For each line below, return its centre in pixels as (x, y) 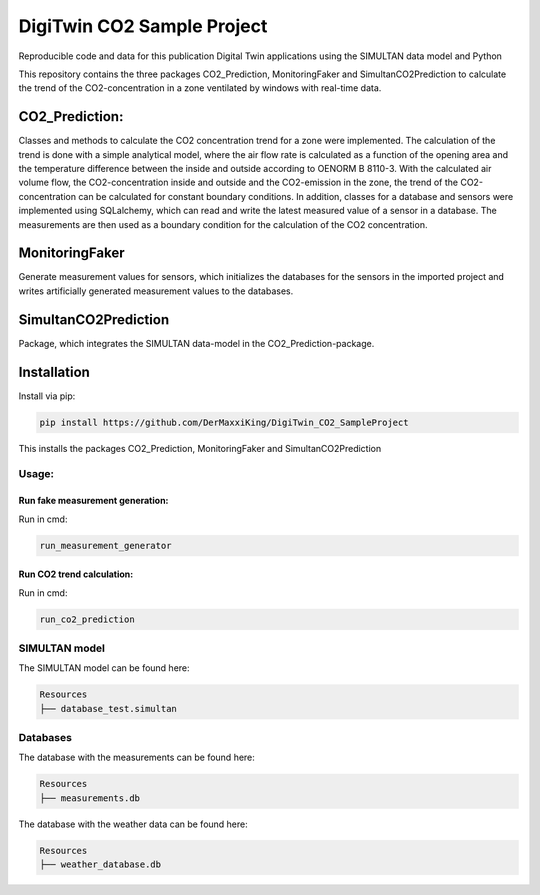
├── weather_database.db (100, 864)
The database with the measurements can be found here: (136, 757)
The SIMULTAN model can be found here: (104, 668)
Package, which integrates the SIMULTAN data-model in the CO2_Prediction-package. (196, 343)
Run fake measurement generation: (93, 501)
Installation (54, 371)
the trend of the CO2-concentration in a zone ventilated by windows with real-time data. (200, 88)
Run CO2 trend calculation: (76, 574)
